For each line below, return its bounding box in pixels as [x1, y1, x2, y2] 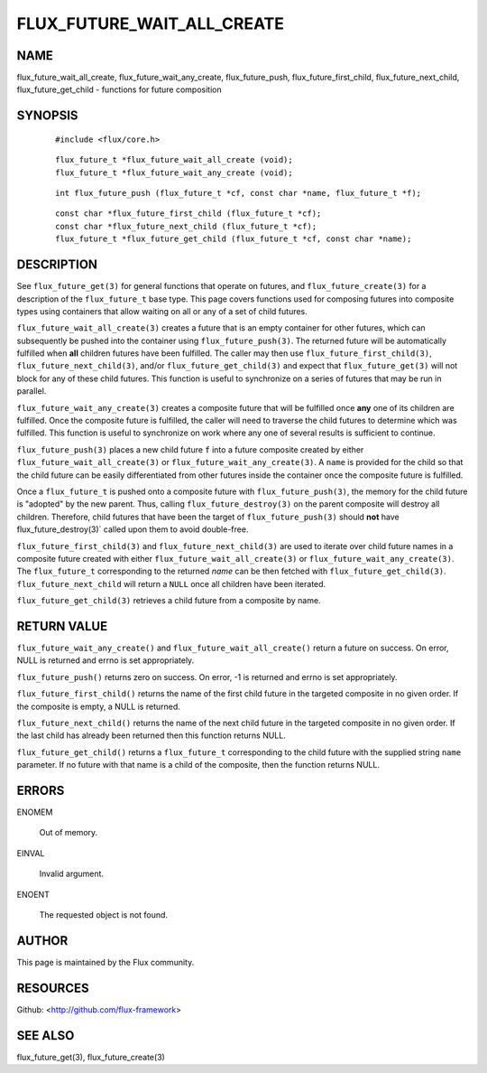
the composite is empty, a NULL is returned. [16, 701, 180, 712]
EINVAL [16, 847, 45, 858]
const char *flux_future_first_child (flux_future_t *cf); [55, 209, 322, 219]
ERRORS [16, 782, 65, 798]
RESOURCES [16, 980, 89, 995]
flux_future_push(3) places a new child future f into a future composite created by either [16, 443, 364, 455]
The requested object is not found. [39, 909, 169, 920]
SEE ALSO [16, 1028, 75, 1043]
